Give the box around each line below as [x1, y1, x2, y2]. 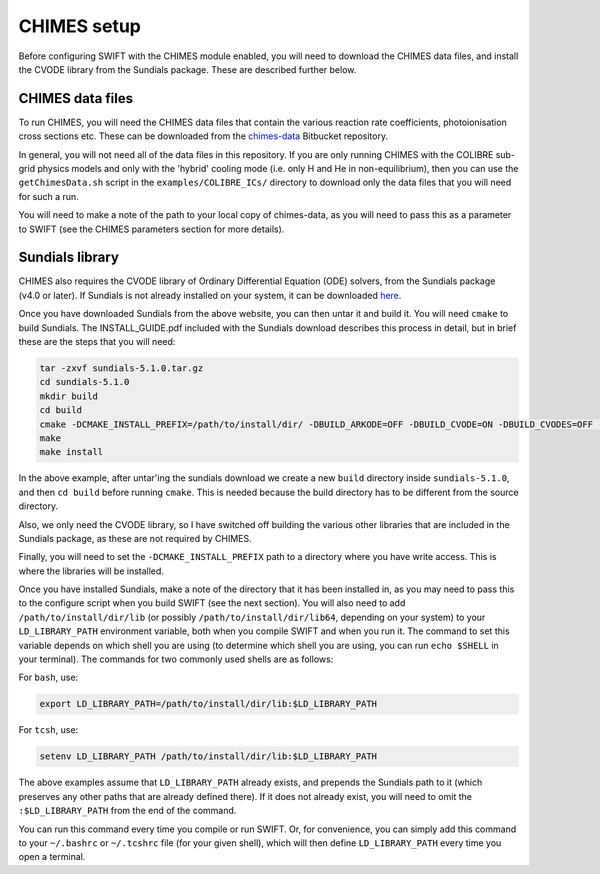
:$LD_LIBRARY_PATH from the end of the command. [18, 805, 237, 817]
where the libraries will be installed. [18, 565, 165, 577]
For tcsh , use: [18, 724, 79, 736]
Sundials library [18, 249, 120, 266]
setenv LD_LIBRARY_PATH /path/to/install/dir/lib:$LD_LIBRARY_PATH [39, 751, 378, 762]
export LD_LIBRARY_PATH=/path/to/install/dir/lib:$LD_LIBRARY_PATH [39, 698, 378, 710]
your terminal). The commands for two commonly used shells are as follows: [18, 653, 334, 665]
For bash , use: [18, 671, 79, 684]
